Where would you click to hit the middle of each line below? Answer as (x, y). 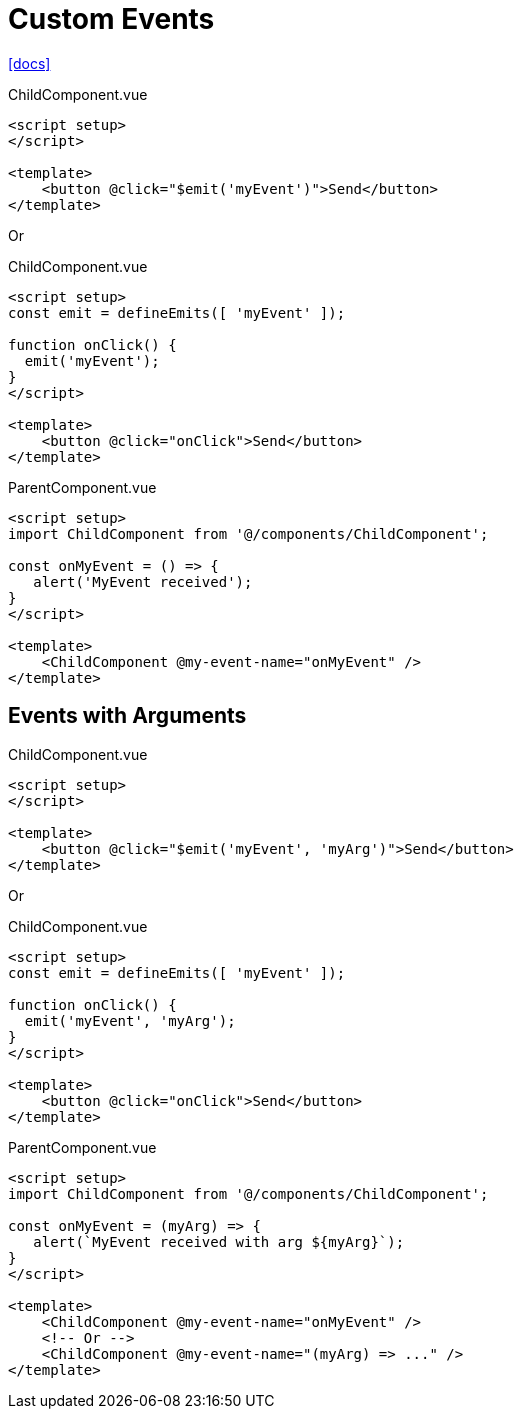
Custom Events (111, 19)
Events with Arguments (127, 716)
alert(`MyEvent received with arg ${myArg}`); (219, 1241)
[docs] (29, 63)
